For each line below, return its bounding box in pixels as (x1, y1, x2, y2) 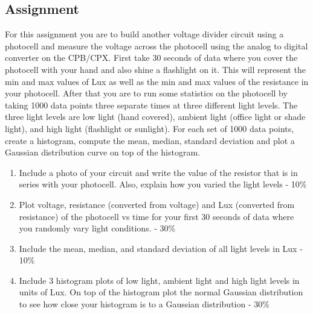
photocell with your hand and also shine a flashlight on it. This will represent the (5, 63, 306, 75)
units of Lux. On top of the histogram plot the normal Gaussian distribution (19, 286, 303, 298)
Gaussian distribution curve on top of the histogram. (5, 146, 200, 159)
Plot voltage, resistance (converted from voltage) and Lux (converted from (19, 198, 295, 210)
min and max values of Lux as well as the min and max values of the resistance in (5, 75, 309, 87)
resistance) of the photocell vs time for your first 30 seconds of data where (19, 210, 294, 222)
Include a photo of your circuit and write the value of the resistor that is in (19, 166, 298, 178)
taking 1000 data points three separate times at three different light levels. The (5, 98, 298, 111)
